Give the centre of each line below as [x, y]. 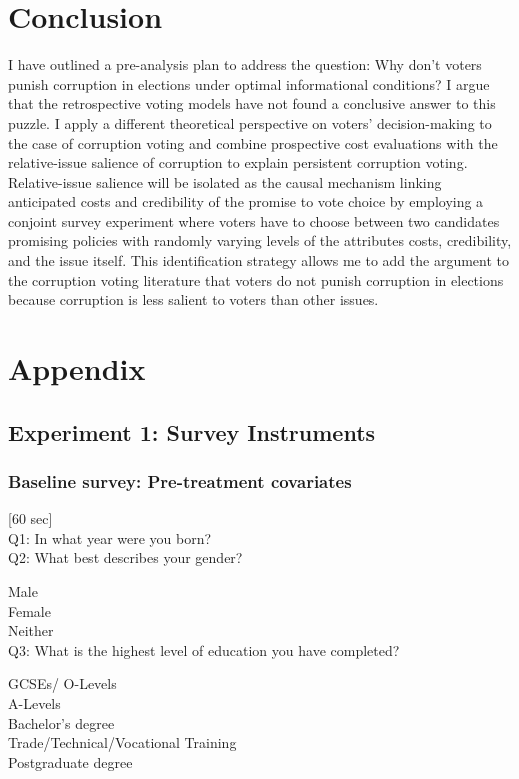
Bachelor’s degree [61, 722]
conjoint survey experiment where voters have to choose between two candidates [254, 220]
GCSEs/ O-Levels [62, 683]
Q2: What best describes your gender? [125, 557]
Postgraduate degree [70, 761]
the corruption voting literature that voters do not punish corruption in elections [256, 279]
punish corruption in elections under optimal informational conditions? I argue [249, 83]
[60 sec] [30, 518]
